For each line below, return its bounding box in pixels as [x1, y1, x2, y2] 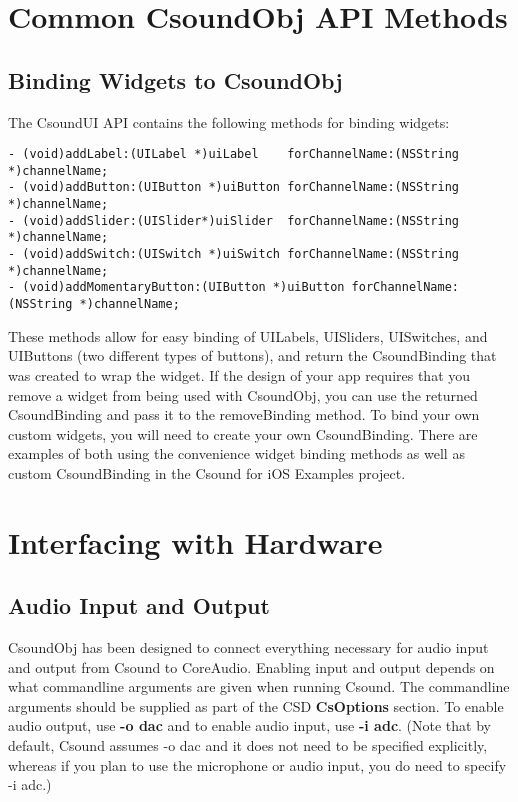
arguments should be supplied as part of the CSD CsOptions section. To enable [8, 695, 504, 716]
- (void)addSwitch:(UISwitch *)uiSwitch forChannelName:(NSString [8, 247, 460, 262]
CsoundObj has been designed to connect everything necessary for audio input [8, 637, 489, 658]
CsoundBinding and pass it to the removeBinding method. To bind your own [8, 404, 480, 425]
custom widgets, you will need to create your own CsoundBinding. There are [8, 423, 478, 444]
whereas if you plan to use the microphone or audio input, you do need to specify [8, 754, 507, 775]
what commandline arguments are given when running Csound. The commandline [8, 676, 510, 697]
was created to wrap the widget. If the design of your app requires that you [8, 364, 471, 385]
